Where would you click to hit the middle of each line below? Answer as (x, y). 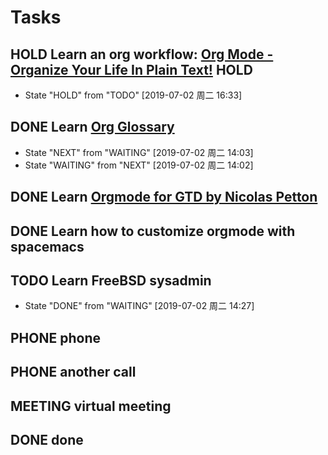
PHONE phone (55, 337)
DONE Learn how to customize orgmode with (153, 231)
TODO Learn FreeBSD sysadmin (111, 280)
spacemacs (47, 246)
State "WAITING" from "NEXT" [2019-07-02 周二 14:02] (139, 165)
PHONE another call (73, 372)
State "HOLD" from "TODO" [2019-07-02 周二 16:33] (133, 95)
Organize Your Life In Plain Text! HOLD (131, 69)
